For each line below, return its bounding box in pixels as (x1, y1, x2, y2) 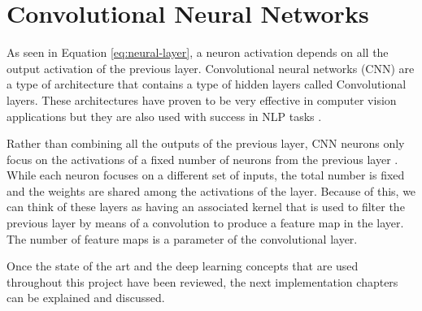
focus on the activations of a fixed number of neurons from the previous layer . (7, 150, 398, 167)
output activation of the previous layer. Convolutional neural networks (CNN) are (7, 59, 415, 76)
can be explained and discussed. (7, 289, 165, 306)
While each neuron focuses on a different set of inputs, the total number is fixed (7, 166, 405, 184)
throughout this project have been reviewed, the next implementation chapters (7, 273, 398, 290)
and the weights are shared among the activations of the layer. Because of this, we (7, 182, 416, 199)
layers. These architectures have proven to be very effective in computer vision (7, 91, 397, 108)
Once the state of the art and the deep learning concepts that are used (7, 257, 359, 274)
